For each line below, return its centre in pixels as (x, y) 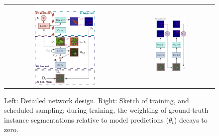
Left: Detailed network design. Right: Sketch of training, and (97, 100)
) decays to (191, 119)
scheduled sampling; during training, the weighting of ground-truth (106, 110)
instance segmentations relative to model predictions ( (86, 119)
